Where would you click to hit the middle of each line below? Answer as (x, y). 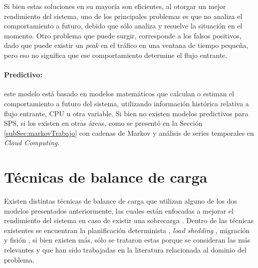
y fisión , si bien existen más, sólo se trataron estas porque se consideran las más (127, 240)
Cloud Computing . (32, 142)
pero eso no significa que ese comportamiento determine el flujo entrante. (116, 55)
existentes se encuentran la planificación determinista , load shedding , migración (127, 230)
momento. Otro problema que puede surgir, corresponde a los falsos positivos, (123, 35)
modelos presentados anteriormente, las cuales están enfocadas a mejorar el (119, 210)
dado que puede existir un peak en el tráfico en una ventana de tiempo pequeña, (126, 45)
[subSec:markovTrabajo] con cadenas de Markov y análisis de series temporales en (129, 133)
